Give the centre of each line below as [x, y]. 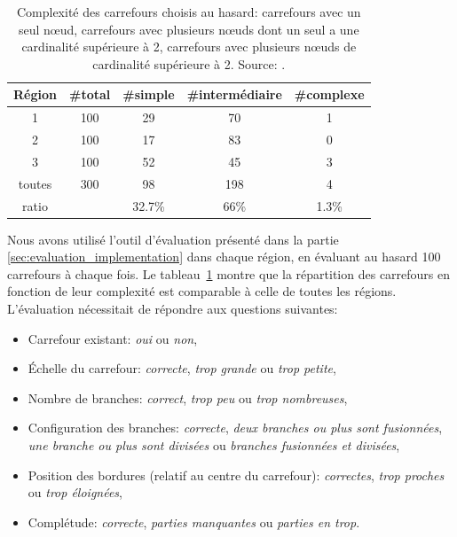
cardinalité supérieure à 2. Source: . [189, 63]
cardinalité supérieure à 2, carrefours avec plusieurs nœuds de [189, 47]
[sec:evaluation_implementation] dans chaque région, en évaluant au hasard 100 [224, 257]
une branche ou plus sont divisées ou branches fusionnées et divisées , [214, 445]
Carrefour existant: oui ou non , [113, 338]
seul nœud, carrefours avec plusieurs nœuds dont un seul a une [189, 29]
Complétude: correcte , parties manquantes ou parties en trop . [194, 521]
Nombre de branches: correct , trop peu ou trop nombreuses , [188, 397]
